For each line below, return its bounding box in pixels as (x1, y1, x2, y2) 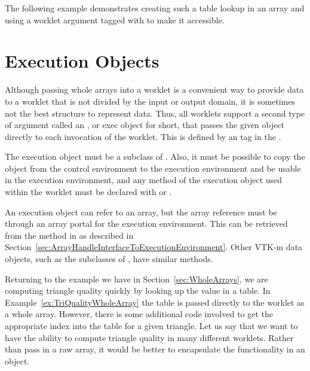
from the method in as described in (5, 229, 134, 241)
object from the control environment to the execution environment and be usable (5, 162, 301, 174)
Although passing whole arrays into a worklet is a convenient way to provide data (5, 83, 304, 96)
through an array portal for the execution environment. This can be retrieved (5, 217, 288, 230)
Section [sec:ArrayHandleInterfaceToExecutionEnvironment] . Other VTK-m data (5, 241, 303, 253)
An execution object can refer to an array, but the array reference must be (5, 205, 277, 218)
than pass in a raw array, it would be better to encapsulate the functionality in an (5, 343, 305, 355)
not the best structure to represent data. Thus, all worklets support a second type (5, 107, 305, 119)
